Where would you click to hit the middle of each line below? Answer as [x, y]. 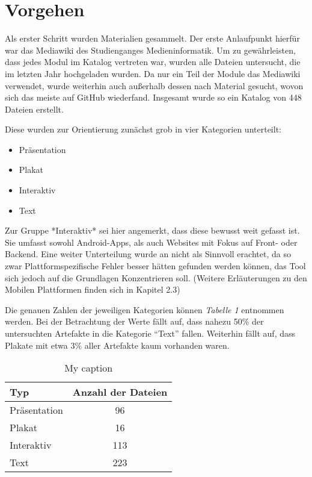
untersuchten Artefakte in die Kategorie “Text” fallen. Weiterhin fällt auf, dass [150, 333]
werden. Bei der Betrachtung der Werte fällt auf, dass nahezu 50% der [134, 321]
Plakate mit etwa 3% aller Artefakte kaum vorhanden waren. [117, 345]
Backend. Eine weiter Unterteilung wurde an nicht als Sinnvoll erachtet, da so [148, 254]
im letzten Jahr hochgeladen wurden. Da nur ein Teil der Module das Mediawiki [153, 73]
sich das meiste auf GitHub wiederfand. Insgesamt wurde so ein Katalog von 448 [153, 97]
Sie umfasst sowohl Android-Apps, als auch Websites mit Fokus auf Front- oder [151, 242]
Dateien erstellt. [34, 109]
